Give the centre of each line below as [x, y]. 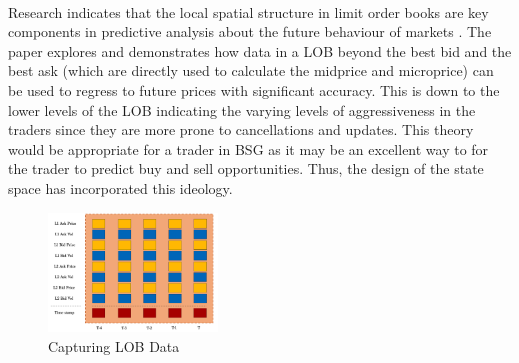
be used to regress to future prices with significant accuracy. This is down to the [254, 89]
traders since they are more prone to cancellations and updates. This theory [241, 129]
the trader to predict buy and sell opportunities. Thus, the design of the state [246, 168]
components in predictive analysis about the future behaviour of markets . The [250, 31]
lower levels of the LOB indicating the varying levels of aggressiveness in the [242, 109]
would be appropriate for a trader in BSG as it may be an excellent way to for [248, 148]
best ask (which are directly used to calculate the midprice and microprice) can [251, 70]
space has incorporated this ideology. [120, 187]
